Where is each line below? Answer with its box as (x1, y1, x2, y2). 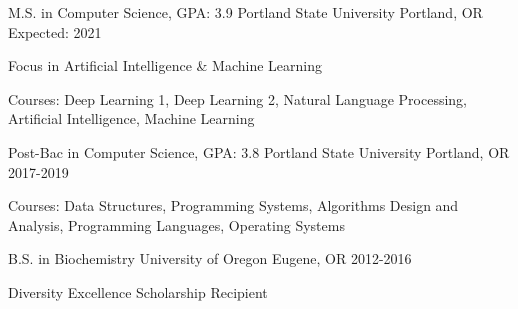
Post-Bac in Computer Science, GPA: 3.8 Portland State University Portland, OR (8, 141, 510, 162)
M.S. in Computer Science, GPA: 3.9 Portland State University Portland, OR (8, 2, 483, 22)
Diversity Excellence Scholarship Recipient (8, 281, 268, 302)
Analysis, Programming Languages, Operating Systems (8, 214, 345, 235)
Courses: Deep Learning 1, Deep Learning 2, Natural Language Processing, (8, 88, 468, 109)
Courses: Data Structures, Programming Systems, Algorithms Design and (8, 195, 459, 216)
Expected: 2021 (8, 21, 102, 42)
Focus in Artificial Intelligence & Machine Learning (8, 55, 323, 76)
